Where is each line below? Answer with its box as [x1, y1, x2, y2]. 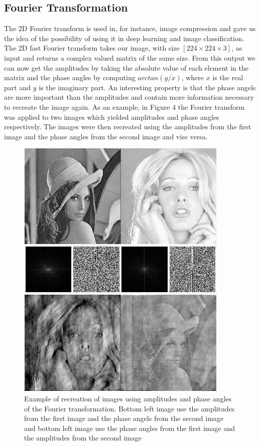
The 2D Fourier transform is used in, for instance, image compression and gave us [4, 23, 256, 34]
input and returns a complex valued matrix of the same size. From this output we [4, 52, 255, 63]
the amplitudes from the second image [24, 432, 142, 443]
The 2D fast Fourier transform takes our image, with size [4, 43, 180, 53]
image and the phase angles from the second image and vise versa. [4, 131, 208, 141]
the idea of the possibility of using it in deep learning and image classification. [4, 33, 244, 43]
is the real [212, 72, 243, 83]
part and [4, 82, 31, 92]
